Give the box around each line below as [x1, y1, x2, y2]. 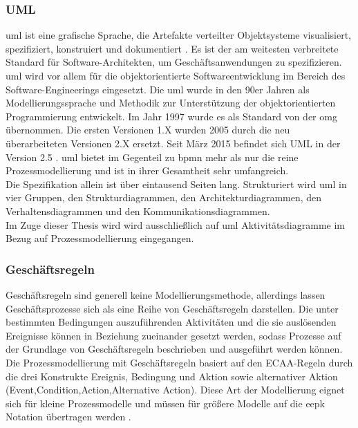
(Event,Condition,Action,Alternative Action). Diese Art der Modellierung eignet [6, 382, 345, 397]
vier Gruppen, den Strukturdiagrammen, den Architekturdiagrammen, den [6, 190, 322, 205]
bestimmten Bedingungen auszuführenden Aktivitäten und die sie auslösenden [6, 315, 337, 329]
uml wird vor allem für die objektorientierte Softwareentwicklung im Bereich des [6, 68, 346, 82]
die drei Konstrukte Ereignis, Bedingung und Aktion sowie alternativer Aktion [6, 369, 338, 383]
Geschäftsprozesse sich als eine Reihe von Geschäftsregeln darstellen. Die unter [6, 301, 339, 315]
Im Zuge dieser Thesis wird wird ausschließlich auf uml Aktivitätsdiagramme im [6, 217, 345, 232]
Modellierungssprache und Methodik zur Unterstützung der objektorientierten [6, 95, 336, 110]
